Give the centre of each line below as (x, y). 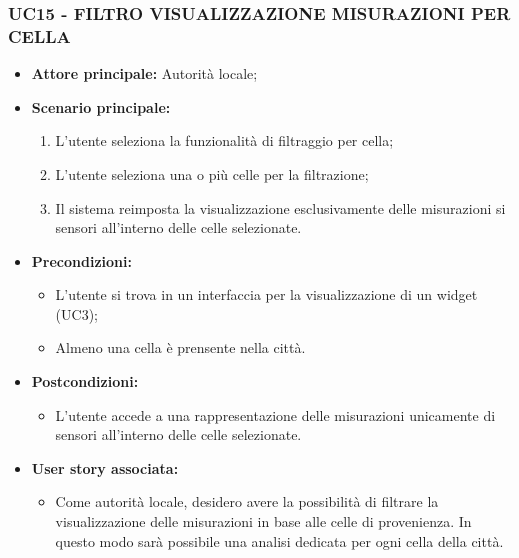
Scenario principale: (101, 106)
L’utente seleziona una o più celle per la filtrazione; (212, 173)
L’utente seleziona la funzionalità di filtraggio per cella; (224, 140)
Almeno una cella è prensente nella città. (180, 347)
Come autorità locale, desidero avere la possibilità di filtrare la (247, 501)
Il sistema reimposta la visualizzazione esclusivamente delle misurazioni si (280, 207)
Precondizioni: (81, 260)
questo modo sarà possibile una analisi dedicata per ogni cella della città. (279, 540)
